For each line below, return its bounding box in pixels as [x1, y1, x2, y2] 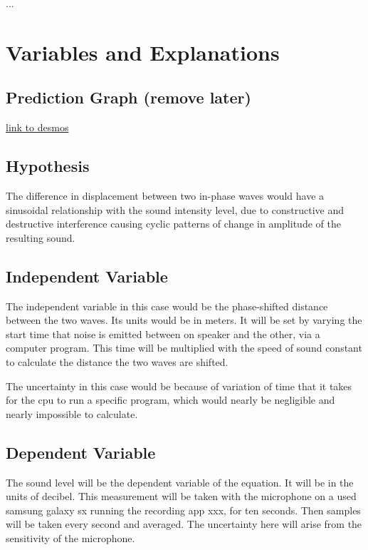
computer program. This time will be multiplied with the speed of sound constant [6, 340, 362, 355]
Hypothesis [6, 155, 90, 177]
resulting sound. [6, 230, 75, 245]
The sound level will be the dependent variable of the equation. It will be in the [6, 474, 354, 489]
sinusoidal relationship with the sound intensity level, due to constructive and [6, 202, 345, 217]
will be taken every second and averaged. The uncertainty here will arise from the [6, 516, 362, 531]
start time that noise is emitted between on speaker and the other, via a [6, 326, 320, 341]
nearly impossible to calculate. [6, 406, 138, 421]
